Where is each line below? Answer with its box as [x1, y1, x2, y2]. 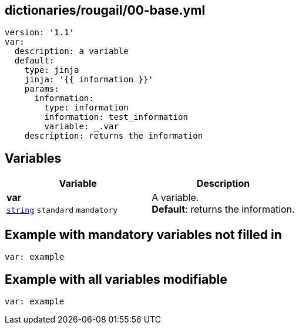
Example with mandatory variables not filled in [5, 227, 282, 242]
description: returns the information [24, 131, 203, 141]
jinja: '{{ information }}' [24, 75, 153, 85]
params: [24, 84, 59, 94]
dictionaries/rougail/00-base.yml [5, 3, 206, 18]
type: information [44, 103, 129, 113]
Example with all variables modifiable [5, 271, 227, 287]
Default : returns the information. [152, 203, 295, 216]
